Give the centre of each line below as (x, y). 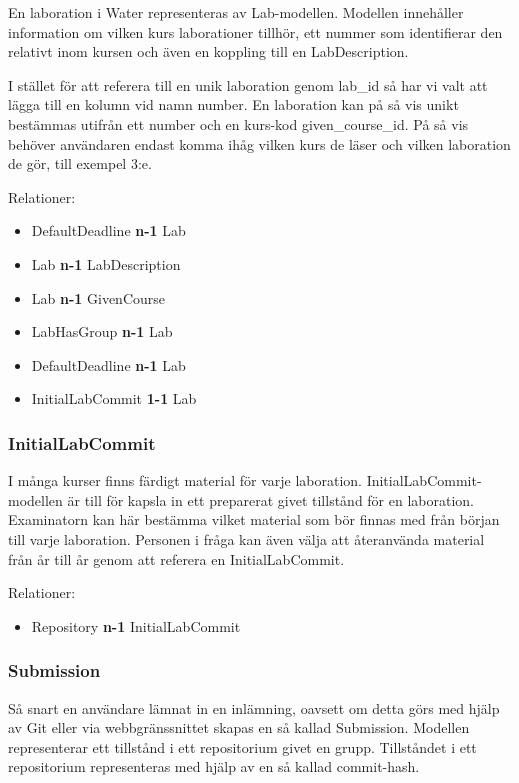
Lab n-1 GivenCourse (98, 297)
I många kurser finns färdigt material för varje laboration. (185, 480)
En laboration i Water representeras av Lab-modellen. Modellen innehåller (236, 12)
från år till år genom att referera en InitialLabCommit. (176, 558)
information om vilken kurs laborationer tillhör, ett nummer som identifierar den (255, 31)
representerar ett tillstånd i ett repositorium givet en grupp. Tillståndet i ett (242, 746)
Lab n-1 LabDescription (106, 263)
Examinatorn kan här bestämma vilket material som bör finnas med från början (254, 519)
